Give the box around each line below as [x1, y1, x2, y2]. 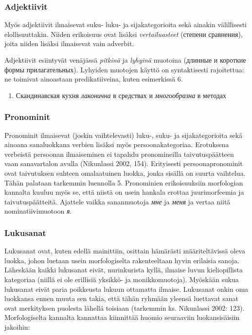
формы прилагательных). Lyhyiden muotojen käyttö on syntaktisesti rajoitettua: [4, 64, 244, 74]
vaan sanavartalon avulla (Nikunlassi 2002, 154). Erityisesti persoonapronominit [4, 158, 243, 168]
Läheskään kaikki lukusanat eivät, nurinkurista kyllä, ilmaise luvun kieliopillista [4, 265, 243, 275]
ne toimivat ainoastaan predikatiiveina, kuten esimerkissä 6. [4, 74, 183, 84]
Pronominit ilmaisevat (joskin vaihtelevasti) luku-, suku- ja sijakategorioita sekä [4, 130, 243, 140]
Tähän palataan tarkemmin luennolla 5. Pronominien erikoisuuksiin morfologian [4, 177, 243, 187]
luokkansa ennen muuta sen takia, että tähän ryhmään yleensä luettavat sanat [4, 293, 239, 303]
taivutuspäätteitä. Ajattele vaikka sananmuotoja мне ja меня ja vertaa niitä [4, 196, 231, 206]
